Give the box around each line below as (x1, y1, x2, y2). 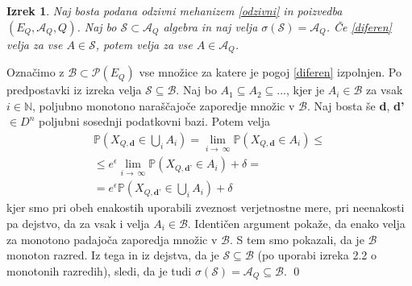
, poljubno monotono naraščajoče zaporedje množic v (32, 97, 295, 114)
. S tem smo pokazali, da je (229, 230, 364, 247)
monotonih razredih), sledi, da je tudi (6, 262, 192, 279)
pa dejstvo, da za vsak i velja (6, 214, 150, 231)
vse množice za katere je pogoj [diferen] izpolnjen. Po (139, 64, 402, 81)
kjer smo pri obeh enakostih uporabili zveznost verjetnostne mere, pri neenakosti (6, 199, 405, 216)
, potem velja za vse (95, 35, 193, 52)
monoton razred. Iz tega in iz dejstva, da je (6, 247, 219, 263)
